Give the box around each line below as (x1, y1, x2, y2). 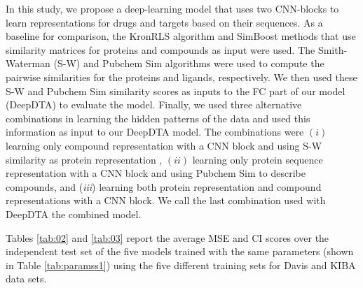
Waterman (6, 56, 50, 71)
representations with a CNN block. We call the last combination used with (6, 193, 326, 208)
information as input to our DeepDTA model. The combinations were (6, 124, 304, 139)
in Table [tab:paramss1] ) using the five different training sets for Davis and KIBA (6, 257, 356, 272)
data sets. (6, 271, 47, 286)
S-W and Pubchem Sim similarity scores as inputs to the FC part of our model (6, 83, 345, 98)
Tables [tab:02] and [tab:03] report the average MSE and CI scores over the (6, 230, 329, 245)
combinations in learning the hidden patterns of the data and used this (6, 110, 310, 125)
